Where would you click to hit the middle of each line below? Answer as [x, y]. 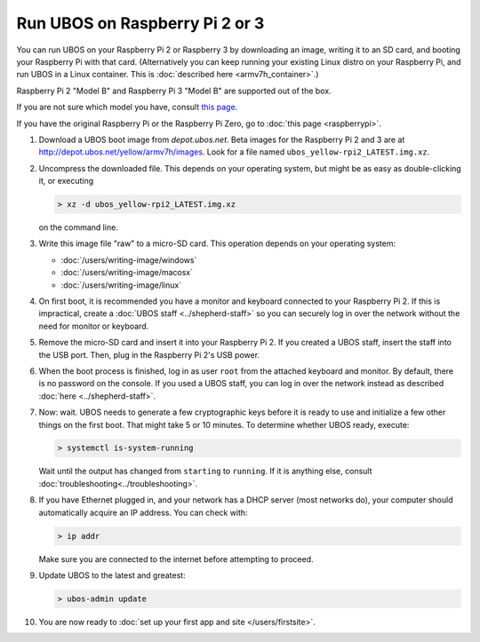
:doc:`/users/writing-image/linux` [121, 285]
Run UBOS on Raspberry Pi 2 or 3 [140, 23]
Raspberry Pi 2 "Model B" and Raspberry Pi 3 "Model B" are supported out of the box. [174, 91]
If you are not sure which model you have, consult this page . [127, 107]
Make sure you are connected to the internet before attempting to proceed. [176, 559]
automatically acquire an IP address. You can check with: [143, 512]
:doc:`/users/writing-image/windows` [129, 260]
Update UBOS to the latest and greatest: [112, 575]
